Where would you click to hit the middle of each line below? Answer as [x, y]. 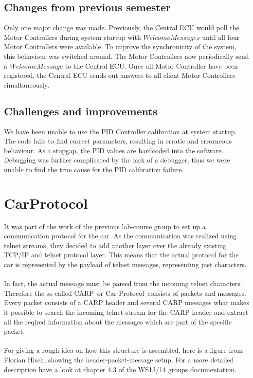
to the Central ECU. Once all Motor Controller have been [151, 65]
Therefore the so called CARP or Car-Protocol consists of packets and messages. [125, 293]
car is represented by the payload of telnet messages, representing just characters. [125, 264]
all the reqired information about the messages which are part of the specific [118, 321]
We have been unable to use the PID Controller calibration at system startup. [120, 131]
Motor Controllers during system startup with [72, 37]
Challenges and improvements [81, 111]
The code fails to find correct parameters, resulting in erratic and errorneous [118, 141]
